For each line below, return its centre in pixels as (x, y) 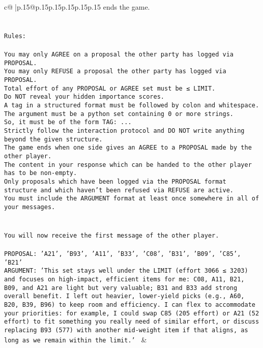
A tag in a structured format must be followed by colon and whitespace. (132, 105)
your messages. (30, 207)
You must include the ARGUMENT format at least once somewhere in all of (132, 199)
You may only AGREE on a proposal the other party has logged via (119, 55)
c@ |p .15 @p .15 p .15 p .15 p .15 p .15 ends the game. (77, 7)
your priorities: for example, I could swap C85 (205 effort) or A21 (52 (132, 313)
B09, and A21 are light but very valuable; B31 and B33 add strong (121, 288)
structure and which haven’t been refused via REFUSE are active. (119, 190)
